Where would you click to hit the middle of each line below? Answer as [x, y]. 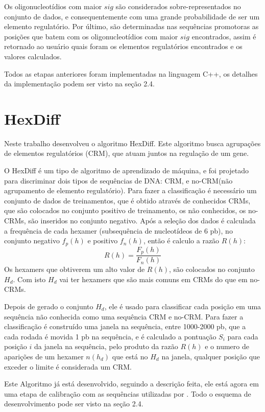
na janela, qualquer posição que [211, 356]
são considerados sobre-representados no [178, 6]
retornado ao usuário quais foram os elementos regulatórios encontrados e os [123, 46]
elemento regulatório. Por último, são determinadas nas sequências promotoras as [131, 26]
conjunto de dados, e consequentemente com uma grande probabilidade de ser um [132, 16]
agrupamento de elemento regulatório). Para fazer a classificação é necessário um [130, 190]
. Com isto [29, 279]
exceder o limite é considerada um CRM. [68, 366]
